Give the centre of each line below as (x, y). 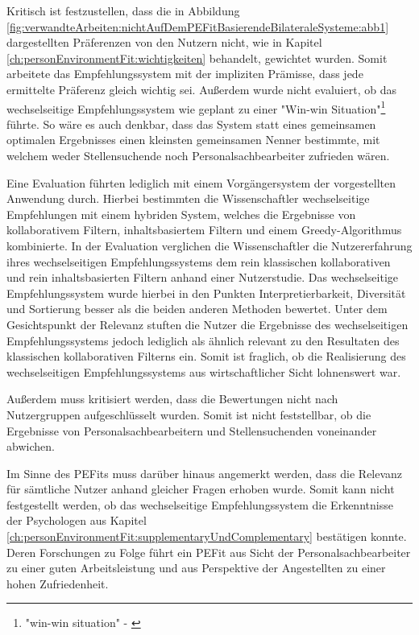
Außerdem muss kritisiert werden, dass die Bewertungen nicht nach (172, 399)
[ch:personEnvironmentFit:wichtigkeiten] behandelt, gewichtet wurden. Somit (197, 58)
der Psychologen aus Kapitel (77, 520)
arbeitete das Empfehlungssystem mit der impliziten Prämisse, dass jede (185, 74)
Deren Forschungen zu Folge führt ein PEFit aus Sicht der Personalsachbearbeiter (209, 552)
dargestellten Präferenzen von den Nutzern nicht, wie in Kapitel (164, 42)
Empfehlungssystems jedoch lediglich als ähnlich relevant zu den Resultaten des (203, 340)
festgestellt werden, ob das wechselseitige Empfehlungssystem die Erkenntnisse (200, 504)
